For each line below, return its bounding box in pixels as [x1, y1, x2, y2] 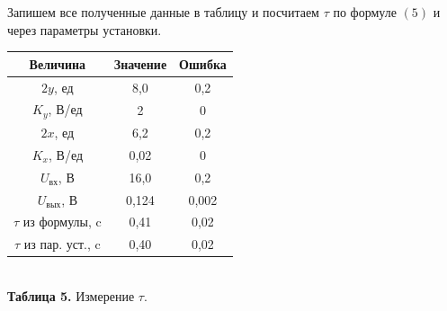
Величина [29, 54, 86, 73]
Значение [113, 54, 167, 73]
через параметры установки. [7, 20, 162, 39]
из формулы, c [22, 212, 102, 231]
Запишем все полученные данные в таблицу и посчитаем [7, 3, 319, 21]
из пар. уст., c [23, 235, 101, 253]
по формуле [333, 3, 397, 21]
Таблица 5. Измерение [7, 286, 135, 305]
